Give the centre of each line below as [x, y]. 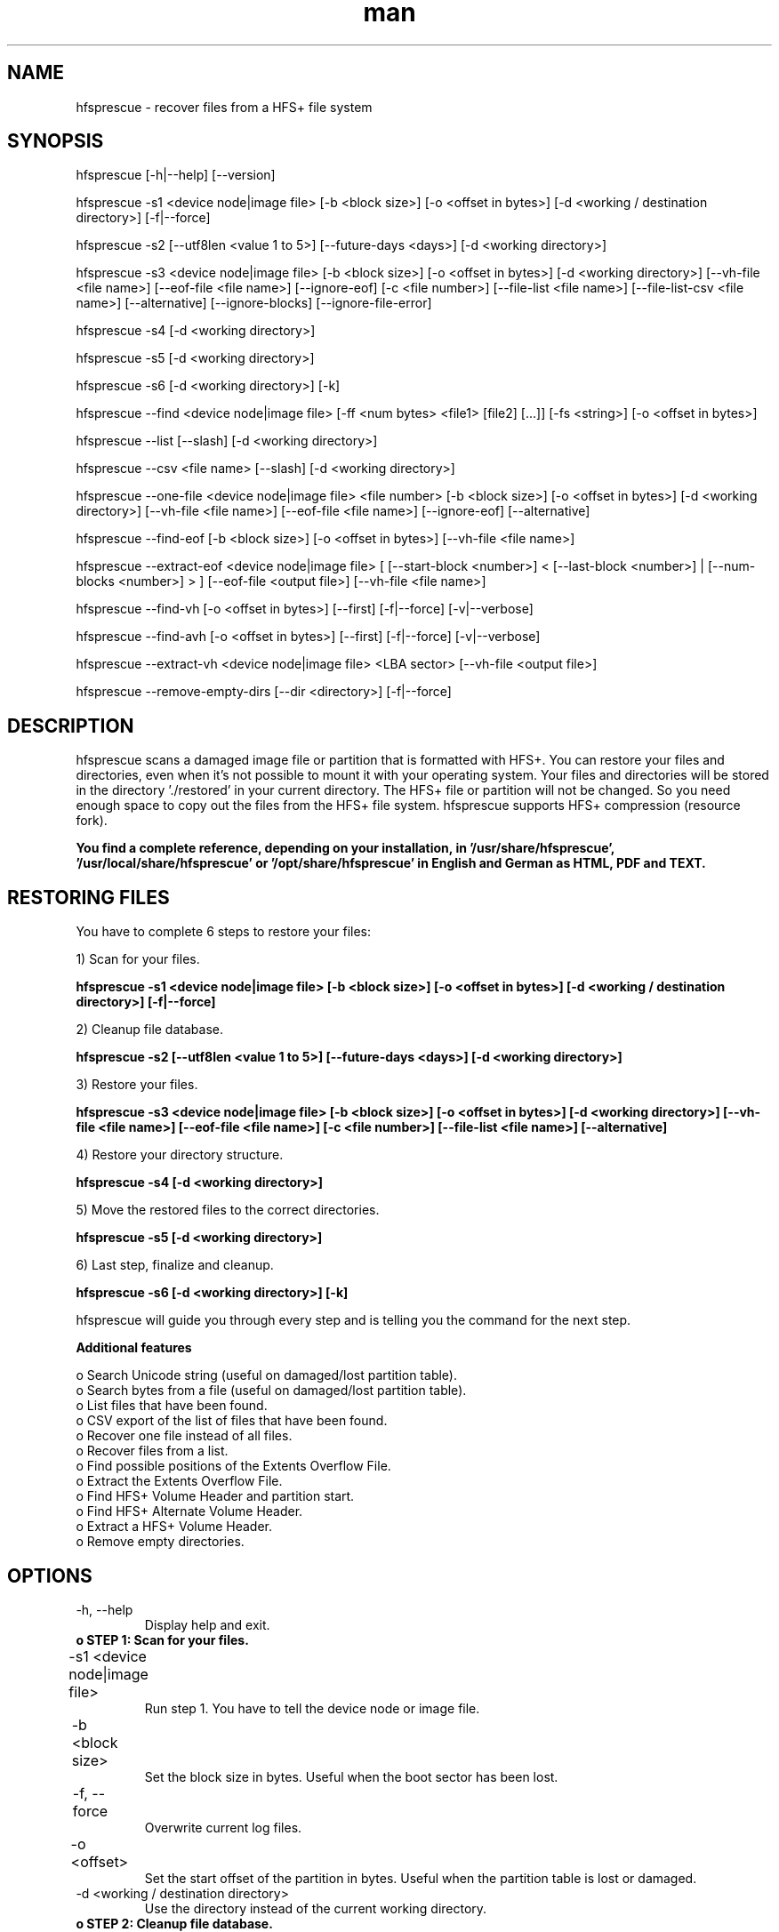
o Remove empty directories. [160, 1542]
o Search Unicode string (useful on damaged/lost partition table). [266, 1375]
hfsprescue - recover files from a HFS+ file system [224, 107]
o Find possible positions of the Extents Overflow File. [233, 1466]
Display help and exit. [207, 1624]
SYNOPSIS [56, 141]
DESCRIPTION [71, 726]
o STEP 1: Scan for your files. [162, 1639]
